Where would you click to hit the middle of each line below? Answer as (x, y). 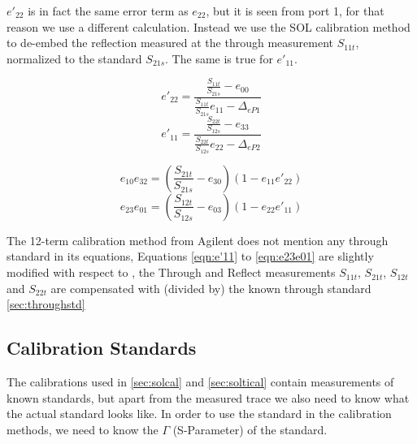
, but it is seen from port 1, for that (295, 11)
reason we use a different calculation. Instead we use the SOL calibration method (208, 26)
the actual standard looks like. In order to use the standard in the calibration (199, 414)
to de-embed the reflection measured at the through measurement (170, 43)
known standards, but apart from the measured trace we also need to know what (208, 397)
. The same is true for (219, 58)
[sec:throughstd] (46, 304)
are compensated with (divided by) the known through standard (211, 288)
